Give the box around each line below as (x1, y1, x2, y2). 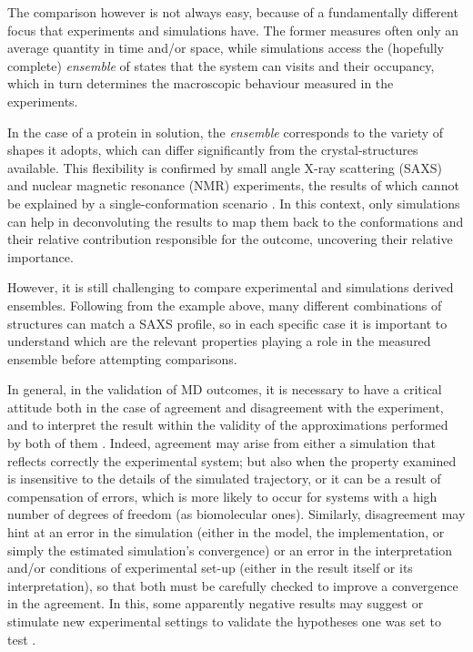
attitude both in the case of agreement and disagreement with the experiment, (7, 397, 444, 416)
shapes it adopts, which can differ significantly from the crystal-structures (7, 140, 418, 159)
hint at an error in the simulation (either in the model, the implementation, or (7, 523, 445, 542)
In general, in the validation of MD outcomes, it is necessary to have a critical (7, 380, 442, 399)
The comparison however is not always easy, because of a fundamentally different (7, 3, 458, 21)
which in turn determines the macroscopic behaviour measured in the (7, 74, 394, 93)
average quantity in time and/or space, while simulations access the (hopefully (7, 38, 444, 57)
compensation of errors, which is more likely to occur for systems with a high (7, 486, 438, 505)
